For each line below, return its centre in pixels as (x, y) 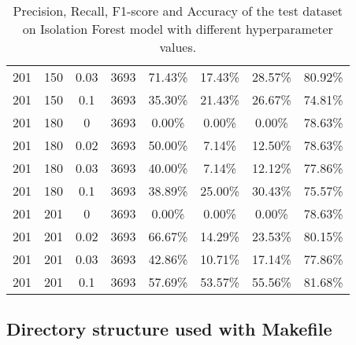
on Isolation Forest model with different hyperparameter (178, 29)
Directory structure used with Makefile (169, 329)
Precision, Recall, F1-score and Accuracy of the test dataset (178, 11)
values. (178, 47)
